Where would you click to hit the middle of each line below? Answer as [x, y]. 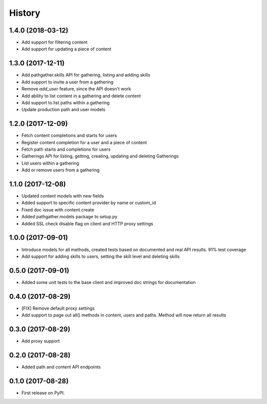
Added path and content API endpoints [61, 367]
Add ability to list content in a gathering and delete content [81, 96]
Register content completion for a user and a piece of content [84, 142]
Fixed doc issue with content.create [58, 209]
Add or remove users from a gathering [61, 170]
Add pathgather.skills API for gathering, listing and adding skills [86, 75]
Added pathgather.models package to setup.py [69, 217]
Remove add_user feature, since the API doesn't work [76, 89]
